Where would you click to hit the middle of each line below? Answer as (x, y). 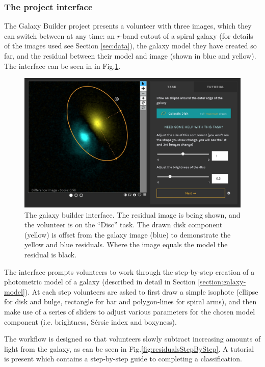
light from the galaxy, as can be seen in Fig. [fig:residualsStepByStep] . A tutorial (129, 348)
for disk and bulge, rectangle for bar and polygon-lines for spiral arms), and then (130, 302)
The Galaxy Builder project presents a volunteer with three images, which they (128, 26)
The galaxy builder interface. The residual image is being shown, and (132, 214)
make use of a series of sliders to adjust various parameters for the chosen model (130, 311)
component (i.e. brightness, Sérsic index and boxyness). (90, 321)
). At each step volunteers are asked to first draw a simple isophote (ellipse (141, 291)
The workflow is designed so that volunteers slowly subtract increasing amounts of (132, 339)
